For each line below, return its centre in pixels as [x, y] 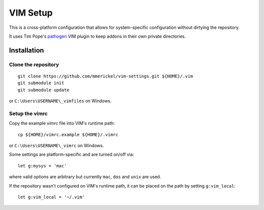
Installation [26, 50]
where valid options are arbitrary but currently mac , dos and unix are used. [85, 177]
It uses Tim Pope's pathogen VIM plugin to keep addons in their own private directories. [97, 36]
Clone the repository [34, 65]
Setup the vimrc [28, 114]
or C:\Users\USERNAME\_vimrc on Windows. [56, 145]
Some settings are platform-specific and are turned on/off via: [72, 155]
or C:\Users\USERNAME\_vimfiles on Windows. [60, 101]
